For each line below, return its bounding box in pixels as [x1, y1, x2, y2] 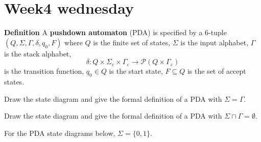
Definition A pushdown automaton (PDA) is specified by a [4, 27, 203, 38]
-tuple [208, 27, 227, 38]
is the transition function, [4, 66, 84, 76]
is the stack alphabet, [4, 48, 72, 59]
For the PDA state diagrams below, [4, 127, 115, 138]
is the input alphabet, [180, 37, 249, 47]
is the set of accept [187, 66, 246, 76]
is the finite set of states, [93, 37, 171, 47]
